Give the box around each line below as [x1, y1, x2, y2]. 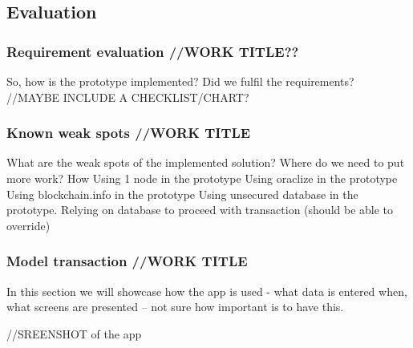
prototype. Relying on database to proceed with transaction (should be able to [6, 201, 394, 218]
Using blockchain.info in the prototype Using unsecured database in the [6, 185, 358, 202]
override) [6, 216, 51, 233]
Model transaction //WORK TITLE [6, 251, 248, 271]
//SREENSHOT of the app [6, 325, 142, 342]
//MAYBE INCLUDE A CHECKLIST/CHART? [6, 88, 249, 105]
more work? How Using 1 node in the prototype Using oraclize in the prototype [6, 170, 398, 186]
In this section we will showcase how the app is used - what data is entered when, [6, 282, 407, 299]
